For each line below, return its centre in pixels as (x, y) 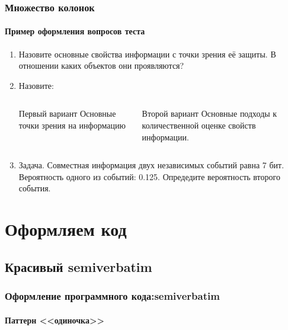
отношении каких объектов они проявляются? (101, 65)
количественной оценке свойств (199, 125)
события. (35, 188)
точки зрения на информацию (72, 125)
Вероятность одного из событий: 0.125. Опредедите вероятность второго (149, 176)
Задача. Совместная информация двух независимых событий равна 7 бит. (151, 165)
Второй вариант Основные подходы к (209, 113)
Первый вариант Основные (67, 113)
